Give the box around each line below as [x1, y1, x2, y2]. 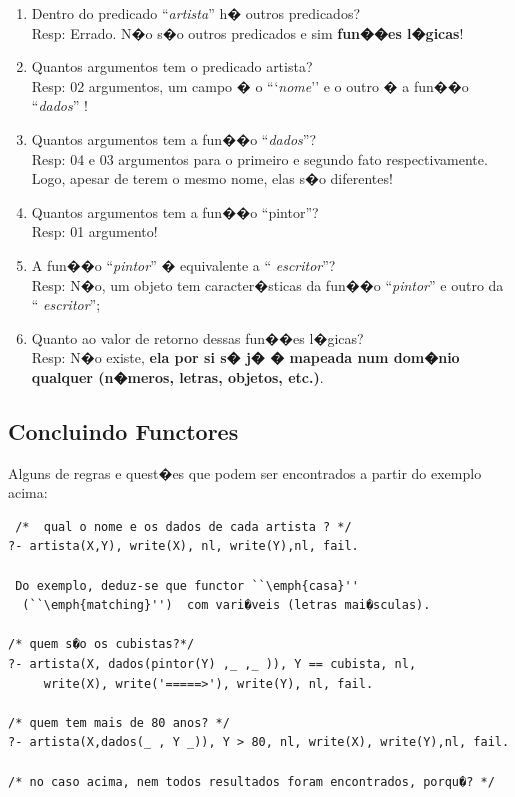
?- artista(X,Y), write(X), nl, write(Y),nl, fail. [8, 539, 359, 554]
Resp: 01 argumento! [31, 221, 158, 242]
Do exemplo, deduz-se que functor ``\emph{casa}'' [15, 578, 359, 593]
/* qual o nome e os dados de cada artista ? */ [15, 519, 352, 534]
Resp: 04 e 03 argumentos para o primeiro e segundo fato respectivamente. [31, 148, 488, 169]
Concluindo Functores [8, 415, 239, 446]
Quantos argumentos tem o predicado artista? [31, 56, 313, 77]
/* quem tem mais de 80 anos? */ [8, 715, 230, 730]
